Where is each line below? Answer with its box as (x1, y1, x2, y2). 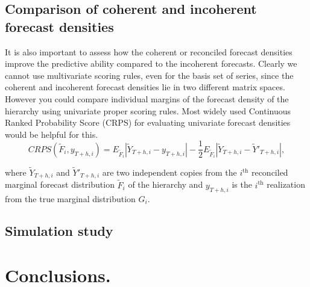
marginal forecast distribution (5, 178, 115, 191)
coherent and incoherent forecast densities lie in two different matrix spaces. (5, 81, 285, 93)
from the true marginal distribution (5, 192, 136, 205)
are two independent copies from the (102, 166, 237, 179)
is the (232, 178, 252, 191)
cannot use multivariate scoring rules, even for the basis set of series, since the (5, 69, 294, 81)
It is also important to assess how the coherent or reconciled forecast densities (5, 45, 293, 58)
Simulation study (5, 221, 113, 240)
